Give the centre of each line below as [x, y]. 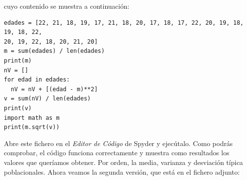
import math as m [32, 118]
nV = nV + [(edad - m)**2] [54, 89]
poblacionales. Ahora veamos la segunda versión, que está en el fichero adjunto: [122, 172]
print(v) [18, 108]
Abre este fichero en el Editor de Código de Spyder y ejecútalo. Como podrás [118, 143]
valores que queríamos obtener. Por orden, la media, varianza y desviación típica [123, 162]
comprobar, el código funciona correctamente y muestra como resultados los [117, 153]
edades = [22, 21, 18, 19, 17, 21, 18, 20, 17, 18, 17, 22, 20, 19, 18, [124, 23]
